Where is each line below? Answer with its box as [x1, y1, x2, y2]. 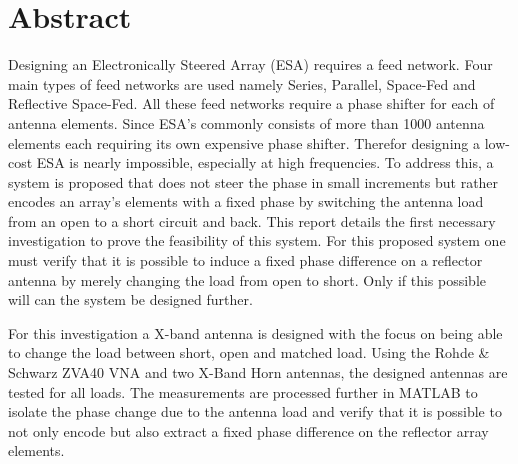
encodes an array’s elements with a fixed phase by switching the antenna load [8, 191, 484, 212]
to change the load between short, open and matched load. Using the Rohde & [8, 342, 490, 363]
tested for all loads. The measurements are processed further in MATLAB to [8, 381, 478, 402]
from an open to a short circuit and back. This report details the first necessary [8, 210, 496, 231]
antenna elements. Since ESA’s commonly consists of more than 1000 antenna [8, 112, 485, 133]
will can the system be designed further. [8, 289, 253, 310]
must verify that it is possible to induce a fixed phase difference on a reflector [8, 250, 483, 271]
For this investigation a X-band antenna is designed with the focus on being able [8, 322, 503, 343]
